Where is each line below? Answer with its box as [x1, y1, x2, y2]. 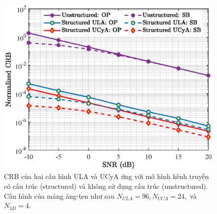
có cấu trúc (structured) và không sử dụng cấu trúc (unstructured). [4, 180, 208, 191]
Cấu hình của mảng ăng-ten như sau [4, 190, 115, 201]
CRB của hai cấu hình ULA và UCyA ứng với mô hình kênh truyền [4, 171, 209, 181]
